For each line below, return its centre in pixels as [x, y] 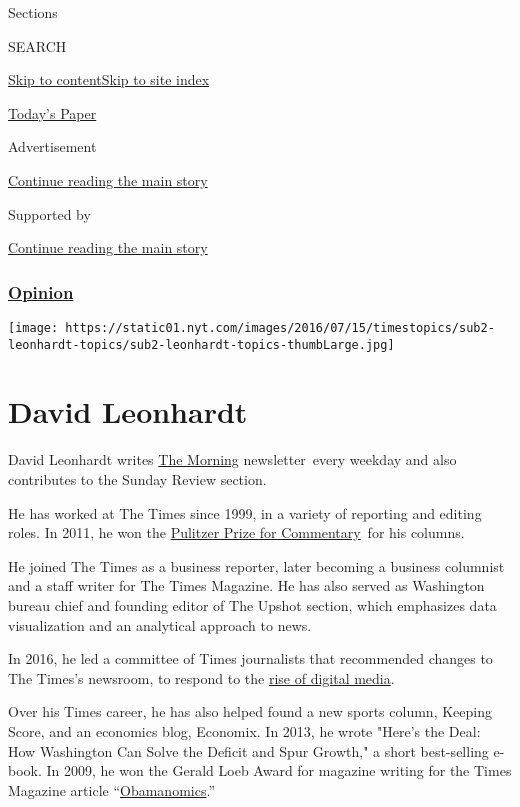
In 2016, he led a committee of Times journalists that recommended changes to [250, 658]
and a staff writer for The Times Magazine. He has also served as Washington [246, 585]
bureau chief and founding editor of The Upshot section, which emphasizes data [252, 604]
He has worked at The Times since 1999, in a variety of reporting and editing [245, 512]
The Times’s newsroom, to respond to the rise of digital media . [201, 677]
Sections [33, 12]
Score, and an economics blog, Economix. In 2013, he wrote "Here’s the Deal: [244, 730]
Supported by [49, 213]
